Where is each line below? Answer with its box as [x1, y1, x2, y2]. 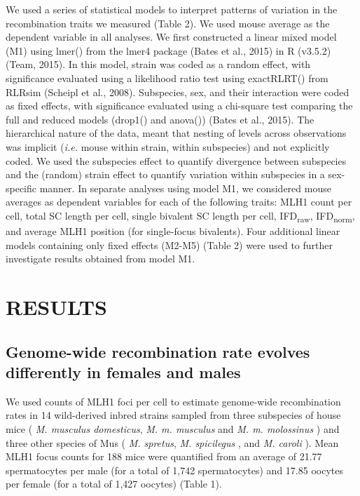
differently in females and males [6, 361, 241, 382]
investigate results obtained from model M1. [6, 251, 195, 266]
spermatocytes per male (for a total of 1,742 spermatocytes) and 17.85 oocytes [6, 462, 343, 477]
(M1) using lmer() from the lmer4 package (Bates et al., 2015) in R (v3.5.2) [6, 43, 331, 58]
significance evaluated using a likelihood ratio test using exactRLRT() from [6, 70, 328, 85]
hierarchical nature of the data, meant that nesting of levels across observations [6, 126, 347, 140]
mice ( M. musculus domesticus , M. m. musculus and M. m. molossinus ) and [6, 421, 340, 436]
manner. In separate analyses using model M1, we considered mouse [39, 180, 331, 195]
